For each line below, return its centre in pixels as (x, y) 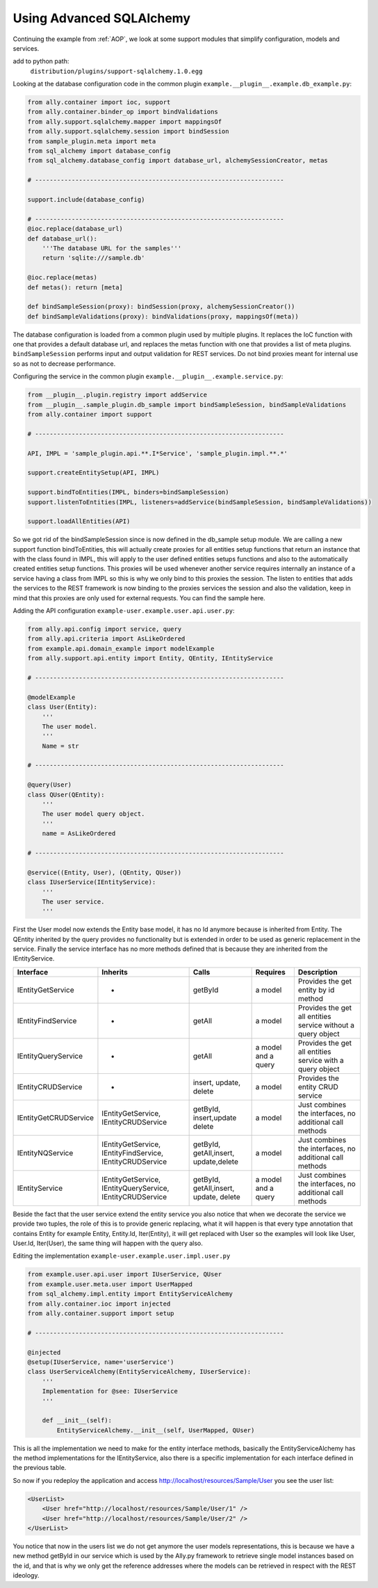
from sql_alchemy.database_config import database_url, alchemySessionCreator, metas (178, 161)
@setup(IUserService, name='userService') (101, 1362)
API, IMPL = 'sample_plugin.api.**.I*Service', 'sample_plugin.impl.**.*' (158, 453)
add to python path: (41, 61)
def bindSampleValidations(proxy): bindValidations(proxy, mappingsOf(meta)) (163, 316)
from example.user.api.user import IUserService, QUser (125, 1274)
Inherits (115, 972)
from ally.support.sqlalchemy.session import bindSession (128, 131)
